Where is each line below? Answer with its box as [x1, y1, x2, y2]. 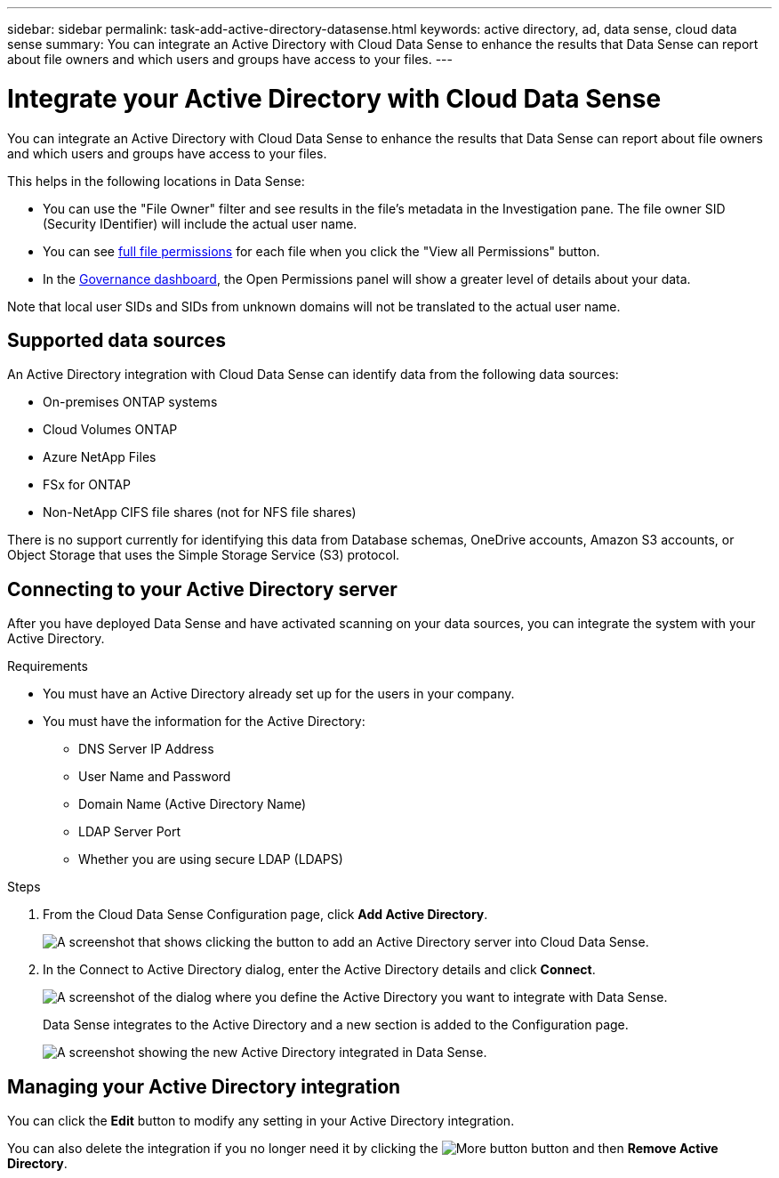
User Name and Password [78, 769, 231, 785]
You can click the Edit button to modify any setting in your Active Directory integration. [7, 1113, 515, 1129]
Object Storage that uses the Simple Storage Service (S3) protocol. [7, 547, 400, 563]
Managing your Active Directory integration [7, 1075, 401, 1098]
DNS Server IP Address [78, 741, 214, 757]
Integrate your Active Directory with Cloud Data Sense [7, 83, 662, 114]
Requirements [7, 658, 88, 674]
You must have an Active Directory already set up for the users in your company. [43, 686, 515, 702]
